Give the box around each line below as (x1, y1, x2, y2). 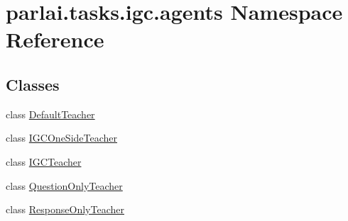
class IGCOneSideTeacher (6, 130, 118, 145)
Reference (6, 25, 104, 54)
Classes (6, 73, 60, 95)
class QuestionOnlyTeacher (6, 178, 123, 193)
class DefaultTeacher (6, 106, 95, 121)
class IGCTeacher (6, 154, 82, 169)
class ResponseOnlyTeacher (6, 202, 124, 217)
